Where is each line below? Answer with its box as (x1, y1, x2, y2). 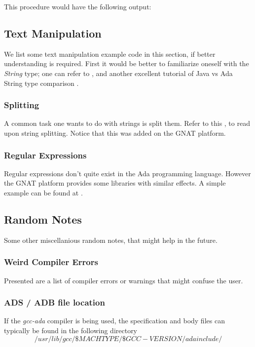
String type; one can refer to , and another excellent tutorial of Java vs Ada (4, 68, 233, 78)
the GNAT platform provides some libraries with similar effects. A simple (4, 178, 226, 188)
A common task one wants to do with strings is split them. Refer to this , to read (4, 118, 250, 128)
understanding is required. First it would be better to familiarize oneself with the (4, 58, 249, 69)
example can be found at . (4, 187, 83, 197)
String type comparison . (4, 77, 79, 88)
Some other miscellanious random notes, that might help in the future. (4, 234, 218, 245)
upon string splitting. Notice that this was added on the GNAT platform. (4, 127, 226, 138)
